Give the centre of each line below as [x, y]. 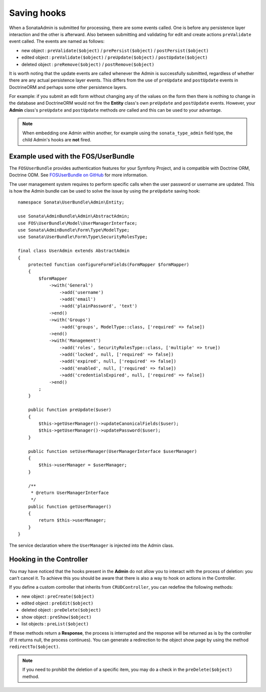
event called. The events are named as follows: [57, 41]
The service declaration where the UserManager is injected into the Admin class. [92, 545]
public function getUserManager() [70, 507]
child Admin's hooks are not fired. [57, 140]
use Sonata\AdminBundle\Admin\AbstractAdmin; [74, 216]
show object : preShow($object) [57, 617]
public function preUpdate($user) [70, 410]
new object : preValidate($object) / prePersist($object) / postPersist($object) [115, 50]
